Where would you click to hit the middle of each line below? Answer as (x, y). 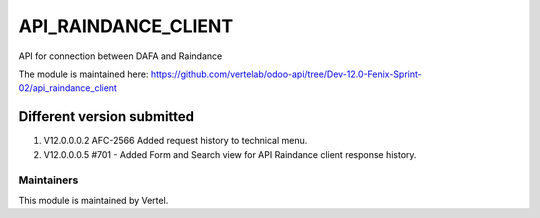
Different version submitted (106, 116)
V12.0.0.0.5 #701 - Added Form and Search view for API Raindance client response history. (230, 154)
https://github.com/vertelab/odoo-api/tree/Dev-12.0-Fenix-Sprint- (286, 74)
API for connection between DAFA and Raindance (120, 56)
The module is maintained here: (83, 74)
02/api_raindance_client (67, 88)
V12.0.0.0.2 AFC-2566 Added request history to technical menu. (175, 141)
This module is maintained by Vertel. (93, 200)
